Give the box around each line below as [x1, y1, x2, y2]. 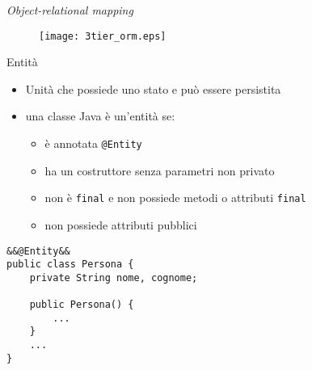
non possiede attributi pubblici [44, 216, 197, 233]
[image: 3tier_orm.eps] [39, 30, 167, 42]
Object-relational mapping [6, 2, 133, 18]
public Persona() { [29, 299, 134, 311]
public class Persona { [6, 259, 134, 271]
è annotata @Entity [44, 135, 142, 152]
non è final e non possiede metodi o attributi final [44, 189, 306, 206]
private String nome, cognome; [29, 271, 198, 284]
